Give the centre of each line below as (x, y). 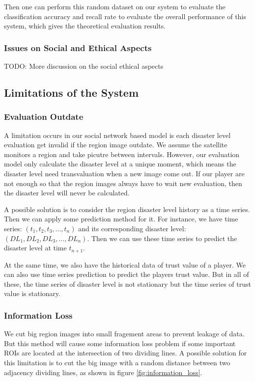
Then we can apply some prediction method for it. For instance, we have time (121, 219)
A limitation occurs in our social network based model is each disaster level (117, 135)
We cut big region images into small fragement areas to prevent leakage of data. (124, 334)
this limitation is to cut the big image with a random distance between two (117, 362)
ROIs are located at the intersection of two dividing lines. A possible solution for (126, 353)
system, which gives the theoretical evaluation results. (85, 26)
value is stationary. (32, 293)
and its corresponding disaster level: (132, 228)
